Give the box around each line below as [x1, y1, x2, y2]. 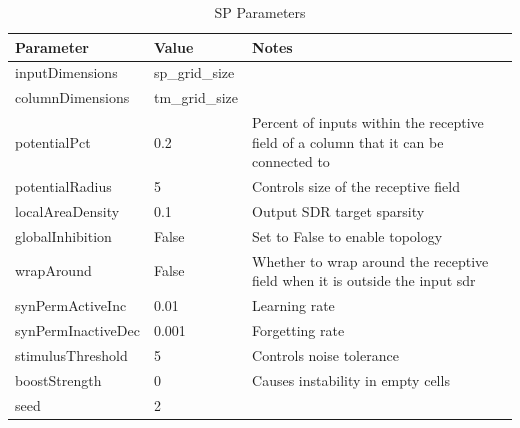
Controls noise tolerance [252, 344, 399, 365]
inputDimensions [15, 62, 118, 83]
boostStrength [15, 369, 102, 390]
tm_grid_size [153, 87, 239, 108]
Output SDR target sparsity [252, 201, 425, 221]
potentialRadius [15, 176, 112, 197]
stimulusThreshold [15, 344, 128, 365]
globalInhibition [15, 225, 112, 246]
